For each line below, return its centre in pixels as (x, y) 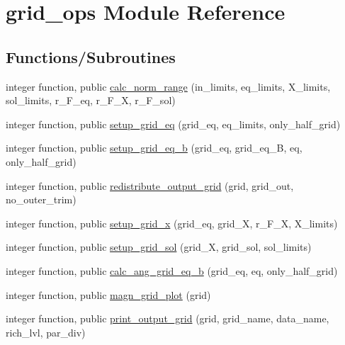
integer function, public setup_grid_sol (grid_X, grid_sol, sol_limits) (159, 247)
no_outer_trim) (41, 199)
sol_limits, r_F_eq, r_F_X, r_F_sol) (91, 100)
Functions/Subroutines (91, 56)
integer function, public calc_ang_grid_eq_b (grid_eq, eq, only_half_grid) (172, 270)
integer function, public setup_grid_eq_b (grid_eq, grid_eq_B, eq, (154, 148)
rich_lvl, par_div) (46, 332)
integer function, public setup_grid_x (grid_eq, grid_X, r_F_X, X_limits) (172, 223)
